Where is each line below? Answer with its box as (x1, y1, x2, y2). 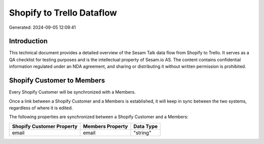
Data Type (133, 123, 158, 129)
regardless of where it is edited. (9, 105, 73, 111)
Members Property (83, 123, 128, 129)
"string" (133, 129, 152, 136)
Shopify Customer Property (12, 123, 78, 129)
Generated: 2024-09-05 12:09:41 (9, 24, 76, 30)
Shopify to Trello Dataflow (9, 7, 117, 18)
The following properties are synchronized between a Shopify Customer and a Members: (9, 114, 188, 120)
